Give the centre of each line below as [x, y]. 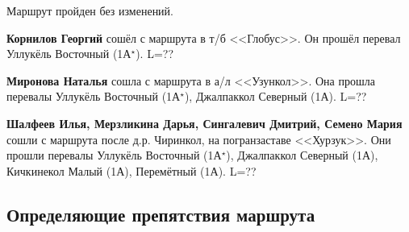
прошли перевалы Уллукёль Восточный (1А [114, 155]
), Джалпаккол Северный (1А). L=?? [275, 96]
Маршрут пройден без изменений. [90, 10]
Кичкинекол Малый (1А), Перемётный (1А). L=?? [131, 170]
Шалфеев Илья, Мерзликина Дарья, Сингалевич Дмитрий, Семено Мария [204, 123]
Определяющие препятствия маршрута [161, 214]
